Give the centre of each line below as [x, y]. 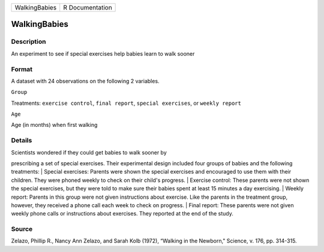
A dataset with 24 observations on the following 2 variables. [85, 81]
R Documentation [88, 7]
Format [22, 69]
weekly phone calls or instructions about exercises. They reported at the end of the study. [122, 214]
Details [22, 141]
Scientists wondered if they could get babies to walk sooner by [89, 152]
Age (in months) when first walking [54, 125]
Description [28, 42]
